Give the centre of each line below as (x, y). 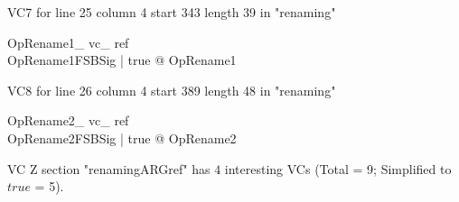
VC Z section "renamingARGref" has (109, 168)
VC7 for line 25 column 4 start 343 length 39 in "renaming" (172, 12)
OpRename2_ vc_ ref (68, 120)
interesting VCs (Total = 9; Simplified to (338, 168)
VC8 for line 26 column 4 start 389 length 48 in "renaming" (172, 90)
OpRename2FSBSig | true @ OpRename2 (122, 138)
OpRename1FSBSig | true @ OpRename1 (122, 60)
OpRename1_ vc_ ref (68, 42)
